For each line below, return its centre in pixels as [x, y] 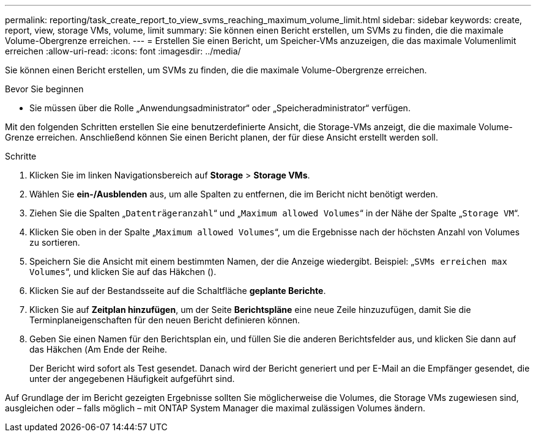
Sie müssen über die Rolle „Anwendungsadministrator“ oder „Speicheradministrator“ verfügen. [220, 108]
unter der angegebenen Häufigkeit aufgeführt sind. [132, 379]
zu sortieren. [55, 242]
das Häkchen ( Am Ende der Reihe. [99, 349]
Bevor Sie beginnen [44, 89]
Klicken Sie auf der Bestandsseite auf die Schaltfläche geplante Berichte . [178, 291]
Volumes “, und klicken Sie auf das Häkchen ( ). [123, 272]
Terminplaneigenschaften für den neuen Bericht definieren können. [165, 320]
